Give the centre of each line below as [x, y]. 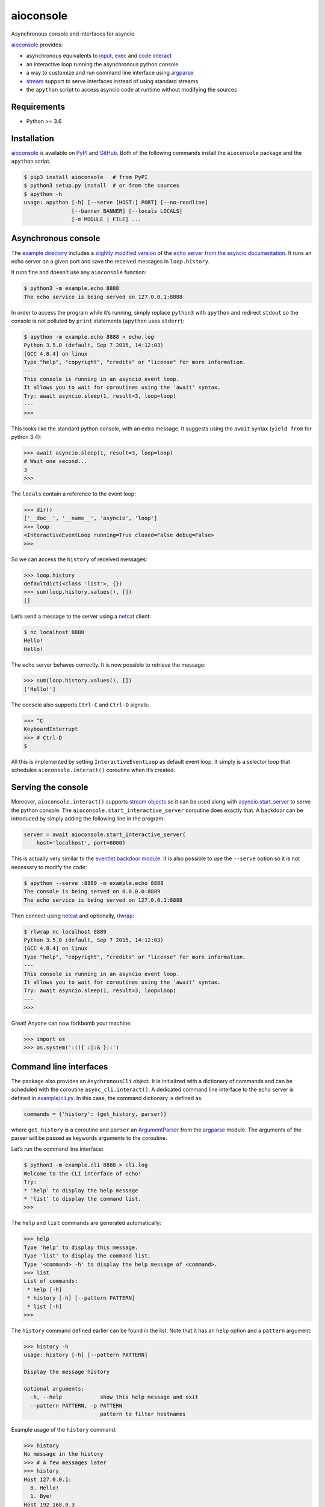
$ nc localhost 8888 [54, 632]
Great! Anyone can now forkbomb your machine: [72, 1023]
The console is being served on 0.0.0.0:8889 [92, 892]
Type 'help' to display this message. [81, 1247]
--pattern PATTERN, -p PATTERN [76, 1405]
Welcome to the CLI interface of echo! [82, 1173]
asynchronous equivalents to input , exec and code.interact [99, 56]
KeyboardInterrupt [51, 729]
